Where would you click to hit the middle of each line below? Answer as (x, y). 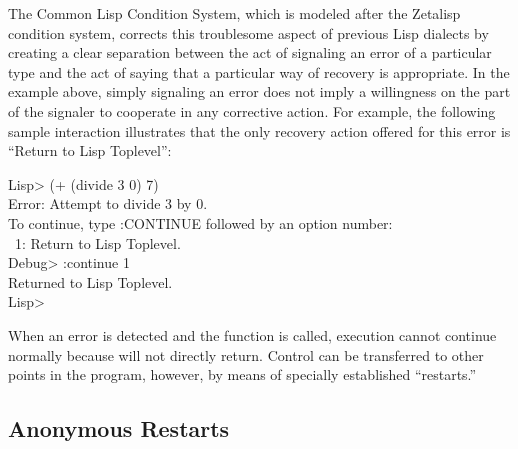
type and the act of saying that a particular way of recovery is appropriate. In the (259, 71)
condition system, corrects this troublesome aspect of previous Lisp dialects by (248, 32)
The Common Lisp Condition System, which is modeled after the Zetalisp (234, 13)
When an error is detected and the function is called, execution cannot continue (252, 334)
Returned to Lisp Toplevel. (90, 281)
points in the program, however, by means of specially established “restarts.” (242, 374)
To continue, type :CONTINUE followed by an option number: (200, 222)
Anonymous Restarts (119, 428)
